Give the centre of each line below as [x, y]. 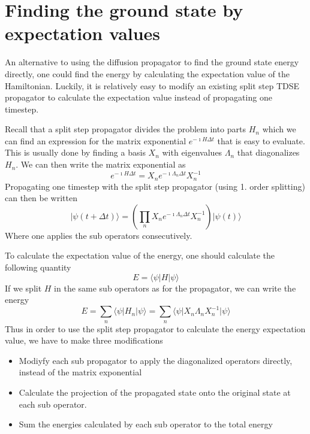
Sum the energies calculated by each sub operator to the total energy [146, 424]
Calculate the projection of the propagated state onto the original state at [155, 392]
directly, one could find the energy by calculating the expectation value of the [147, 73]
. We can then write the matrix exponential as [101, 164]
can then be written [41, 198]
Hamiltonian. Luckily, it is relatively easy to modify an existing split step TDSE [152, 85]
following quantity [38, 267]
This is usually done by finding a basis [75, 152]
